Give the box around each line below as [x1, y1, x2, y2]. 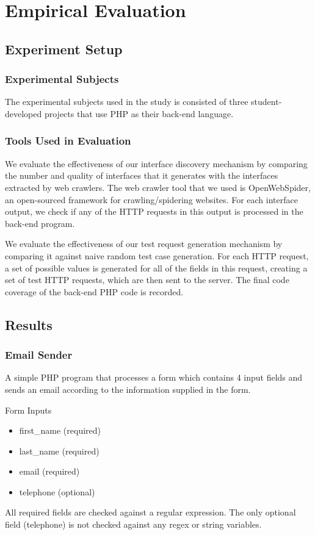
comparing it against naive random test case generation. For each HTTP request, [5, 249, 309, 262]
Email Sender [5, 347, 73, 362]
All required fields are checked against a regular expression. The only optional [5, 506, 296, 519]
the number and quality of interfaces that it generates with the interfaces [5, 169, 278, 182]
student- [251, 95, 282, 108]
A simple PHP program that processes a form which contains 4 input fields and [5, 371, 303, 384]
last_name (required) [19, 444, 100, 457]
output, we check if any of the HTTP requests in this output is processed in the [5, 205, 303, 218]
